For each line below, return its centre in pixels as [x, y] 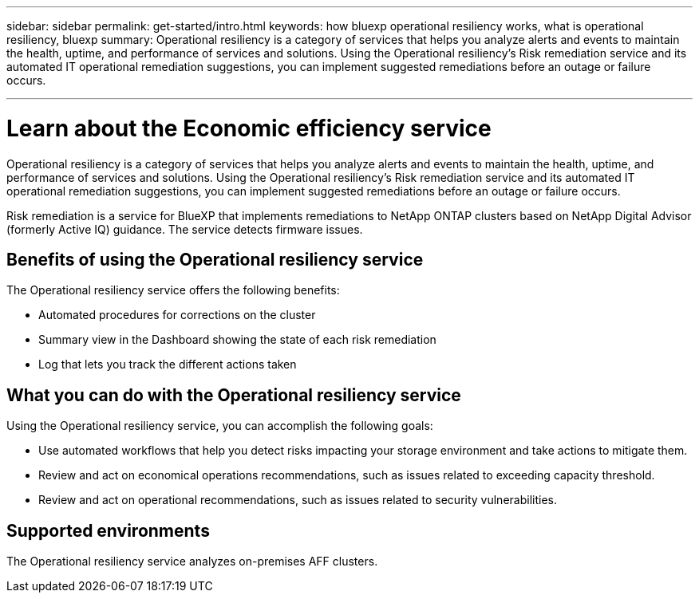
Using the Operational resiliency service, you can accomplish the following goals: [220, 426]
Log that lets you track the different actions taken [168, 365]
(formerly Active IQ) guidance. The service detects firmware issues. [185, 229]
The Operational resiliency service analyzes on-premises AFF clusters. [192, 562]
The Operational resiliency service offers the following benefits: [173, 290]
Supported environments [108, 530]
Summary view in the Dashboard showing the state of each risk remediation [237, 340]
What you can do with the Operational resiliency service [234, 395]
